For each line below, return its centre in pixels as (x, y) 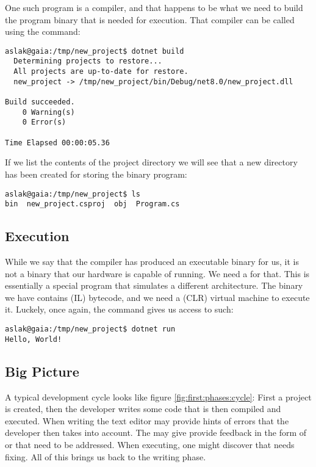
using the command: (43, 31)
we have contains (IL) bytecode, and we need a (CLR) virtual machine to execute (157, 297)
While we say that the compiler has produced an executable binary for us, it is (152, 262)
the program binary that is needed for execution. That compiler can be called (150, 19)
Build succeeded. (40, 102)
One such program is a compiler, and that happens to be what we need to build (154, 7)
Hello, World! (34, 339)
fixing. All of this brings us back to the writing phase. (106, 456)
